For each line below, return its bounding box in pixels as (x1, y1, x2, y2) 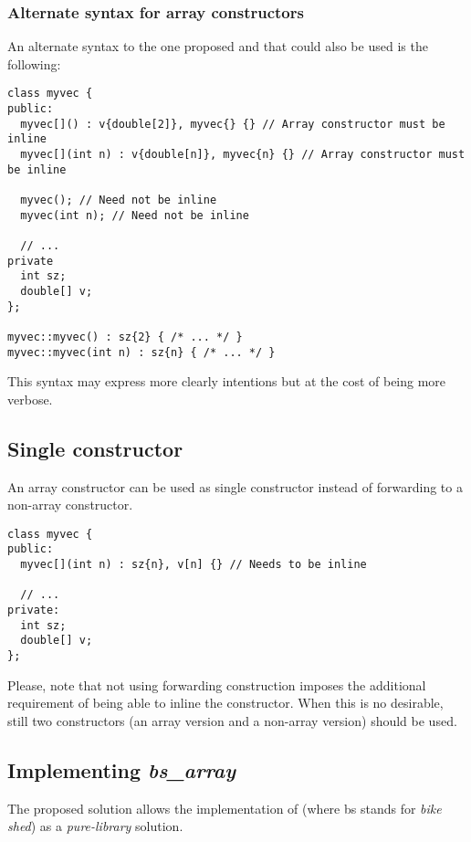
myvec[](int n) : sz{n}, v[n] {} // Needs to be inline (20, 558, 367, 572)
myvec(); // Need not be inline (20, 194, 217, 206)
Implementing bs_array (7, 755, 236, 784)
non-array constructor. (7, 495, 133, 514)
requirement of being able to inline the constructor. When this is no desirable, (7, 693, 444, 712)
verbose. (7, 389, 53, 408)
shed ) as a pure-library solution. (7, 816, 183, 836)
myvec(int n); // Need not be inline (20, 208, 249, 222)
